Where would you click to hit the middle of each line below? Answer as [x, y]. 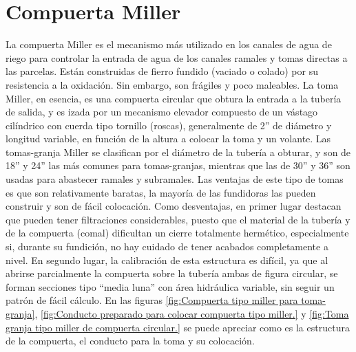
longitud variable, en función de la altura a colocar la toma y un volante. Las [168, 139]
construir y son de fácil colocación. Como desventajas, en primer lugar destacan [174, 206]
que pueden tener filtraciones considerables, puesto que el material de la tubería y [178, 219]
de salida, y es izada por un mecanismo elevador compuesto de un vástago [162, 112]
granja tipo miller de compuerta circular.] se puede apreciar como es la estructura [178, 327]
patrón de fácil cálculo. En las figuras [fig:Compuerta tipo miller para [152, 300]
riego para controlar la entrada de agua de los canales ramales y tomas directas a [177, 57]
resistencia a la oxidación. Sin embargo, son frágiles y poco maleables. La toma [172, 84]
